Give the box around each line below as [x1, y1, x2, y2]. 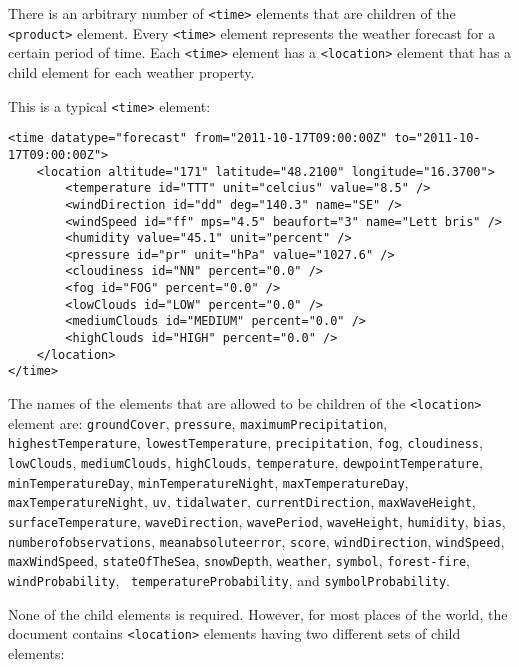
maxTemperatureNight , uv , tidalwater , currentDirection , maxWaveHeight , [8, 491, 476, 512]
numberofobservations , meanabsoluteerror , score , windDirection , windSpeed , [8, 530, 505, 551]
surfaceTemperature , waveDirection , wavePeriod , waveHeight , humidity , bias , [8, 511, 506, 531]
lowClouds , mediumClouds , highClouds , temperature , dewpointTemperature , [8, 452, 483, 473]
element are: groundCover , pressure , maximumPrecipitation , [8, 412, 388, 433]
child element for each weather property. [8, 61, 255, 82]
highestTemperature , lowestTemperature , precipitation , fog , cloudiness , [8, 432, 483, 453]
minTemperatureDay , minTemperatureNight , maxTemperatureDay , [8, 471, 409, 492]
